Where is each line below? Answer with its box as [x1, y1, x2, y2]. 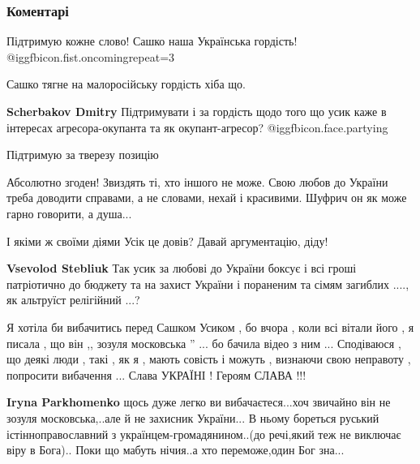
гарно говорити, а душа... [6, 204, 132, 221]
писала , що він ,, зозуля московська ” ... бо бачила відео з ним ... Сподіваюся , [6, 334, 401, 351]
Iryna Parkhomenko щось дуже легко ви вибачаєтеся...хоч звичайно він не [6, 393, 391, 410]
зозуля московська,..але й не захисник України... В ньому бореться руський [6, 409, 379, 426]
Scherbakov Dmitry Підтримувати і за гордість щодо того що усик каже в [6, 103, 387, 119]
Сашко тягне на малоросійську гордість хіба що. [6, 75, 246, 92]
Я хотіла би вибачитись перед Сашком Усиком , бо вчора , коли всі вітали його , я [6, 318, 414, 335]
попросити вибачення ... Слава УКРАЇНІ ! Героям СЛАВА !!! [6, 366, 306, 383]
